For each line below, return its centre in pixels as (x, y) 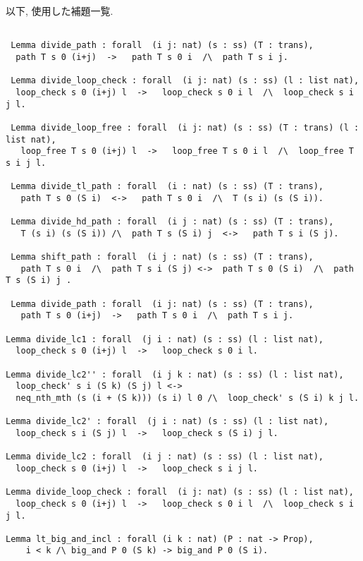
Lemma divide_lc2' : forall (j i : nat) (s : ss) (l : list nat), (167, 422)
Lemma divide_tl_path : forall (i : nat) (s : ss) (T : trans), (167, 187)
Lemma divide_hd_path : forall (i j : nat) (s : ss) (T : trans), (172, 222)
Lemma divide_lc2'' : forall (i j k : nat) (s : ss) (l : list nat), (175, 374)
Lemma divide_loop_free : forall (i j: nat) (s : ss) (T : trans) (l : (185, 127)
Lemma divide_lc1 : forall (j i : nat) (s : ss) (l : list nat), (165, 339)
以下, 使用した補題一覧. (60, 11)
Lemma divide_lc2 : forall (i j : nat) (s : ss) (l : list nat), (165, 457)
